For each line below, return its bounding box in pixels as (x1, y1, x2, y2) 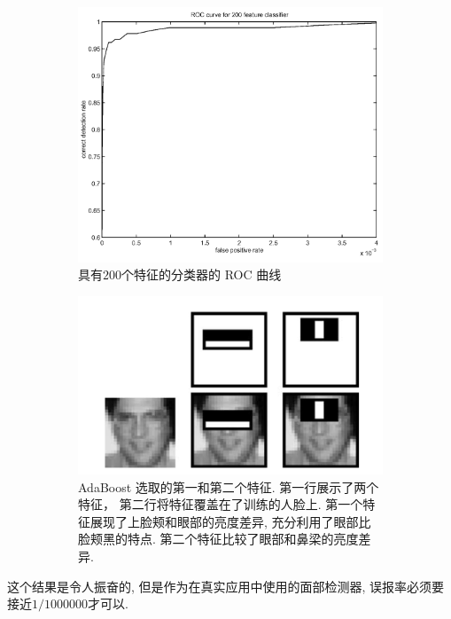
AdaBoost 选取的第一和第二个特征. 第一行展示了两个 (78, 477, 379, 496)
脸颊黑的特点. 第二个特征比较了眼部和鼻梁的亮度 (78, 529, 359, 548)
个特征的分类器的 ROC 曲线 (121, 265, 282, 284)
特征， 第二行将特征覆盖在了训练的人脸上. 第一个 (78, 495, 363, 513)
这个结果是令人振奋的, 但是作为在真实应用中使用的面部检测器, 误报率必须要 (7, 576, 445, 595)
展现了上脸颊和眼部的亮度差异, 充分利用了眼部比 (89, 512, 371, 530)
